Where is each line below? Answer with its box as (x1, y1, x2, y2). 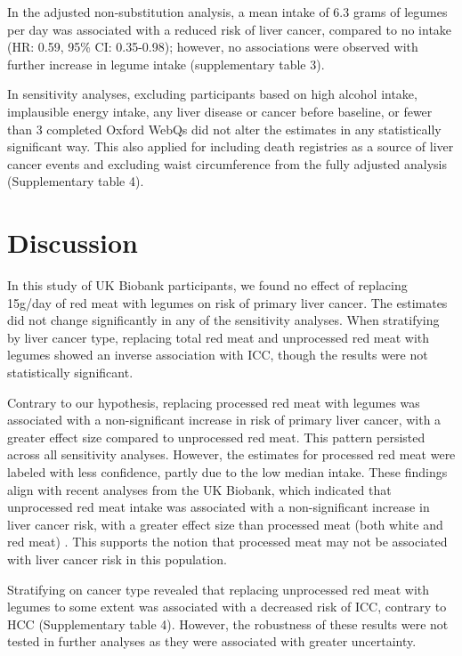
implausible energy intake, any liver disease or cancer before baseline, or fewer (7, 101, 433, 120)
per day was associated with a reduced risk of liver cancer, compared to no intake (7, 20, 452, 38)
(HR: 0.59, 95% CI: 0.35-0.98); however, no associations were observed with (7, 37, 418, 56)
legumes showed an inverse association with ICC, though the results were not (7, 345, 428, 364)
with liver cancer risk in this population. (7, 549, 227, 568)
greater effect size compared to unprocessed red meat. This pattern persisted (7, 427, 426, 446)
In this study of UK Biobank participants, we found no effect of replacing (7, 276, 408, 295)
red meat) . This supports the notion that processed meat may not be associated (7, 532, 448, 551)
